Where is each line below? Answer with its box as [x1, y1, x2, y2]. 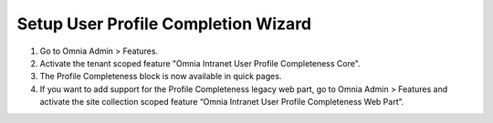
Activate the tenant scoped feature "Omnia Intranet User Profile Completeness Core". [39, 57, 361, 68]
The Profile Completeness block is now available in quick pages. [39, 71, 282, 82]
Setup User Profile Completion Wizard [16, 14, 312, 34]
